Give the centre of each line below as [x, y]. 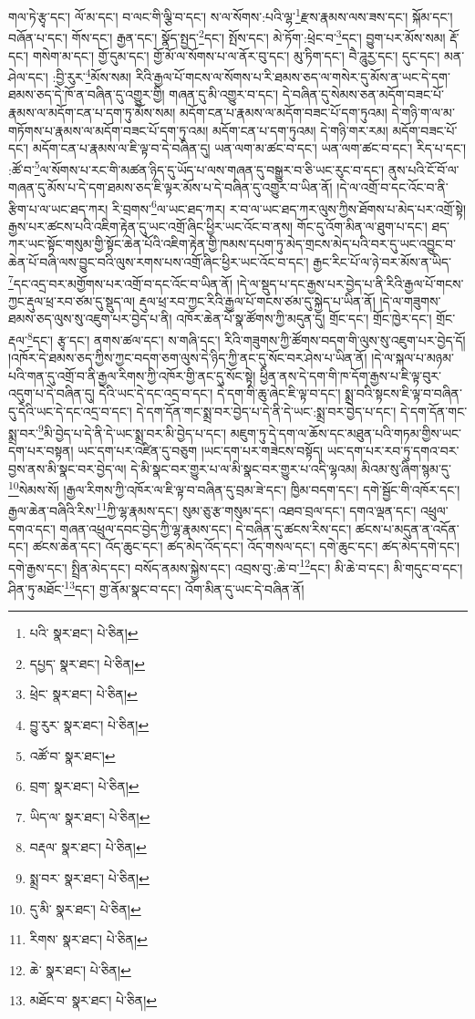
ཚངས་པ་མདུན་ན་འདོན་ [408, 528]
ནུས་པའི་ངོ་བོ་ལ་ [423, 169]
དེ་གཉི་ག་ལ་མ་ [423, 112]
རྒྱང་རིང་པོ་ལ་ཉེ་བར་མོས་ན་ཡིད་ [382, 262]
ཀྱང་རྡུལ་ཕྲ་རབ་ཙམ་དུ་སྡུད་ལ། [72, 300]
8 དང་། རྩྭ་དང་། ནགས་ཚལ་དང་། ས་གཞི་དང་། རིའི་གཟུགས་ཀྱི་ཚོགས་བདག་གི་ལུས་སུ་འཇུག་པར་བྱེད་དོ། [246, 339]
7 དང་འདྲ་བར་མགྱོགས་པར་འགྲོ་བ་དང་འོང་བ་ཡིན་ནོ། [121, 282]
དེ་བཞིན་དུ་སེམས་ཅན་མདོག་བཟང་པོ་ [363, 94]
